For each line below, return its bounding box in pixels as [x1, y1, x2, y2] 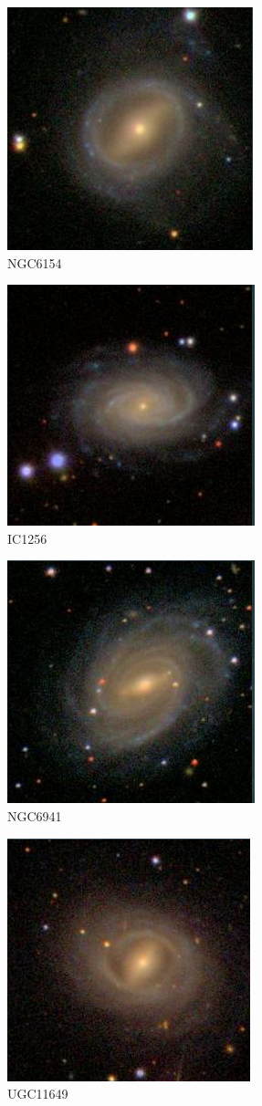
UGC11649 [7, 1084, 68, 1103]
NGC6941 [7, 806, 62, 825]
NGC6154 [7, 253, 62, 272]
